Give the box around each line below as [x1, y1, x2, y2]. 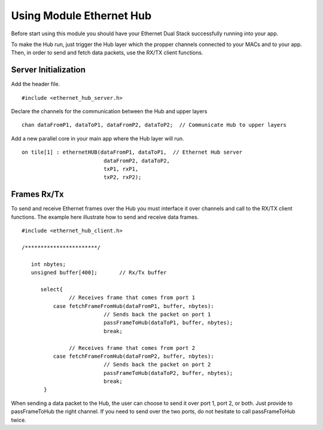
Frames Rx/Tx [11, 189, 64, 200]
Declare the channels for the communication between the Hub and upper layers [11, 108, 208, 115]
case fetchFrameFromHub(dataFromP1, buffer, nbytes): [53, 303, 215, 309]
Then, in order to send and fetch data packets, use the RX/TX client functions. [11, 49, 203, 56]
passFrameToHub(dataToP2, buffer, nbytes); [103, 370, 233, 376]
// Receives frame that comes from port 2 [69, 344, 196, 351]
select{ [40, 286, 63, 292]
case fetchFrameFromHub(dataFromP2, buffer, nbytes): [53, 353, 215, 359]
